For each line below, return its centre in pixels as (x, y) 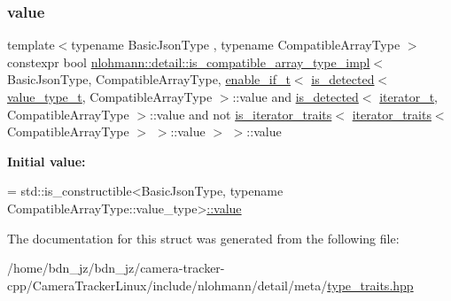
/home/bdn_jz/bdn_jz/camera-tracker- (116, 268)
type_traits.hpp (370, 285)
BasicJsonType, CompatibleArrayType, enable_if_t (149, 79)
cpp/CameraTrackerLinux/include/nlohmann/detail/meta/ (167, 285)
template (31, 45)
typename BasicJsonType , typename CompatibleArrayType (236, 45)
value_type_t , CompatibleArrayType (110, 96)
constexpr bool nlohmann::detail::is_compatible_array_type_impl (189, 62)
